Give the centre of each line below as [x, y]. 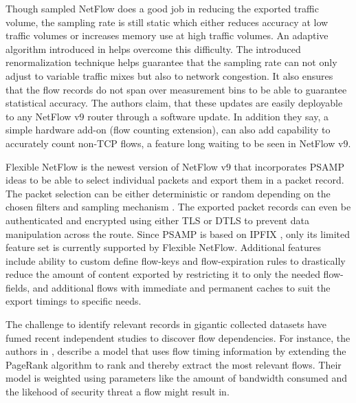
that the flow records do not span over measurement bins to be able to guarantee [176, 89]
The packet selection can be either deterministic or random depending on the [168, 193]
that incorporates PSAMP [289, 166]
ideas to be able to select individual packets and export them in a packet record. [175, 180]
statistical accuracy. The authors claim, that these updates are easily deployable [174, 103]
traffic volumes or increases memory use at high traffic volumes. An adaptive [167, 35]
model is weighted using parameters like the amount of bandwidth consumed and [176, 378]
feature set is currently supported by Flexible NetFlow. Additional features [164, 247]
